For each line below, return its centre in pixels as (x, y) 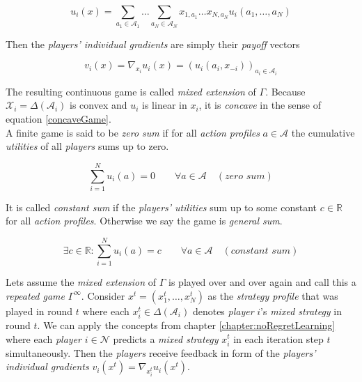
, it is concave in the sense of (260, 105)
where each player (44, 338)
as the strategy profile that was (273, 295)
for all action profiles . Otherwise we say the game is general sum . (144, 221)
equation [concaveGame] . (58, 118)
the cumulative (323, 132)
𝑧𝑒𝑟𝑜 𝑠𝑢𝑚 (245, 176)
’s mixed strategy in (301, 311)
